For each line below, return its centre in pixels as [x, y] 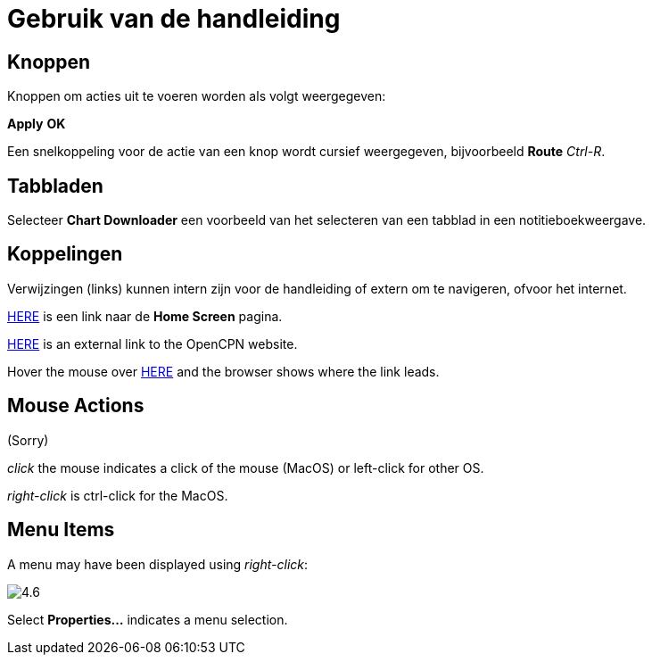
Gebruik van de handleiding [174, 19]
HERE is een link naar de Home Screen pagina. [145, 316]
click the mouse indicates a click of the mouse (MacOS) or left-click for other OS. [246, 468]
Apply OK [37, 124]
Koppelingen [65, 254]
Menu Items [61, 530]
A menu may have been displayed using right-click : [158, 564]
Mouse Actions [76, 406]
